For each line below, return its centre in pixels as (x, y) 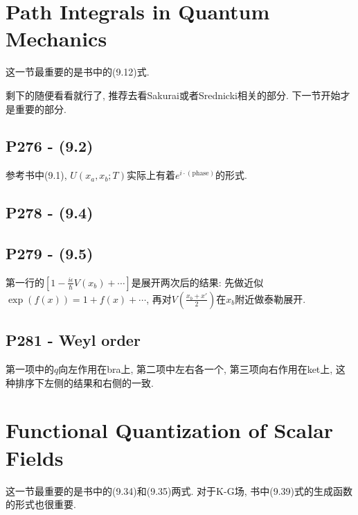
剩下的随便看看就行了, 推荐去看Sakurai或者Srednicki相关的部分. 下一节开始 (173, 95)
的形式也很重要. (41, 504)
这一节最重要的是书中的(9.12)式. (78, 72)
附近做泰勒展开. (270, 298)
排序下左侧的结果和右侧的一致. (84, 382)
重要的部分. (41, 108)
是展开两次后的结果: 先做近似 (197, 282)
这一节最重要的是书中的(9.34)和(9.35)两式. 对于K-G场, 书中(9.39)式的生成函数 (179, 490)
